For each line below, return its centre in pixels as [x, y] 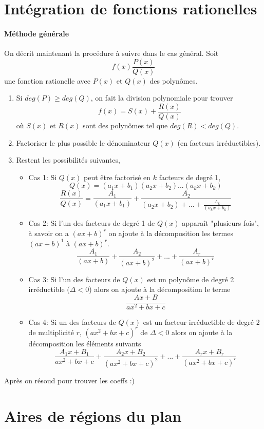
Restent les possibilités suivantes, [68, 160]
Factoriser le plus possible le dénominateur [83, 142]
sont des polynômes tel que [125, 125]
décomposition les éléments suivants [85, 343]
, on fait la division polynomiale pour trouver [162, 98]
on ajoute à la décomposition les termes [171, 233]
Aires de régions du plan [93, 415]
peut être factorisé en [117, 177]
